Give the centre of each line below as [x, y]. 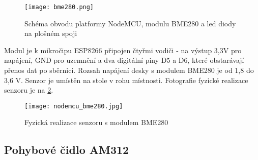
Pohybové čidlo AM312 [67, 150]
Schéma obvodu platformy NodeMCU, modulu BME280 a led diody [130, 23]
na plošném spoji [51, 33]
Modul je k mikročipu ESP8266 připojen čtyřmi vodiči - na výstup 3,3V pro [123, 50]
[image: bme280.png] [59, 7]
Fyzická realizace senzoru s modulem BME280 [96, 122]
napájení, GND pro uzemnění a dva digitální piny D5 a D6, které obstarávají [124, 60]
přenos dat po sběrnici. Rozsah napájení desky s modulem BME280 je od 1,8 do [129, 70]
